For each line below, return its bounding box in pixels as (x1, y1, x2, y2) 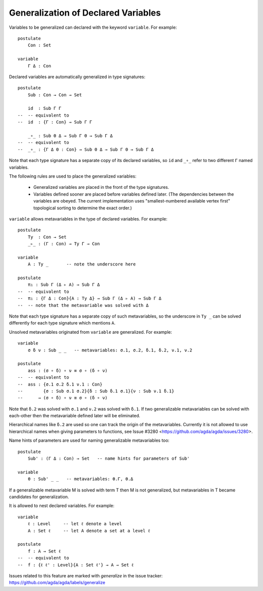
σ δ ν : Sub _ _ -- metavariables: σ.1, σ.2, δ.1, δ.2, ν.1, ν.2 (27, 347, 192, 353)
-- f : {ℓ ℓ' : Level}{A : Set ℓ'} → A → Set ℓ (18, 562, 134, 568)
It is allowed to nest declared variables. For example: (9, 503, 114, 509)
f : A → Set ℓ (27, 548, 61, 554)
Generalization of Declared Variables (9, 7, 161, 18)
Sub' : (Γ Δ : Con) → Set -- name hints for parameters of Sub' (27, 456, 190, 461)
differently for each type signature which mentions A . (9, 320, 115, 326)
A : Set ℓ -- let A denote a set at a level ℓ (27, 528, 150, 533)
